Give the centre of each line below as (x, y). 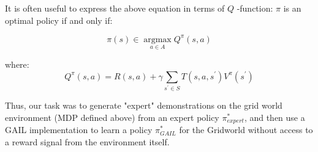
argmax (157, 39)
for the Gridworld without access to (246, 130)
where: (17, 64)
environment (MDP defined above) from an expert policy (112, 117)
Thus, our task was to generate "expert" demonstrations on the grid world (144, 105)
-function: (255, 8)
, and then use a (274, 117)
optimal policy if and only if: (59, 20)
